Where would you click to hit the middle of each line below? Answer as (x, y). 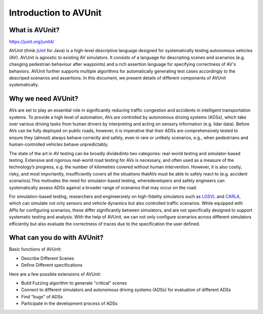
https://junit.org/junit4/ (32, 42)
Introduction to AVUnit (55, 13)
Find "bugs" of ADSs (42, 296)
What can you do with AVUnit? (56, 238)
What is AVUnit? (34, 30)
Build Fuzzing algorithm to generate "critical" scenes (74, 283)
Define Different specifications (52, 265)
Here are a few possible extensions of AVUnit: (55, 274)
